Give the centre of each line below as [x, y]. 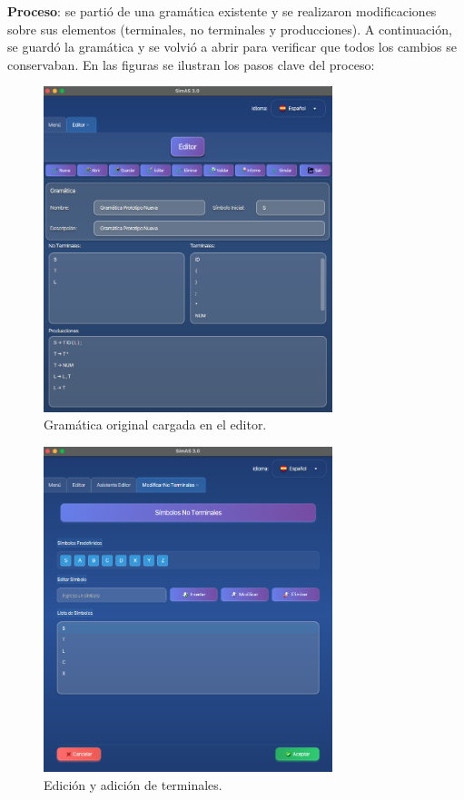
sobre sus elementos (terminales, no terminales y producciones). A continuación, [230, 29]
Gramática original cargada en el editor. [155, 425]
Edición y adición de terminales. [133, 784]
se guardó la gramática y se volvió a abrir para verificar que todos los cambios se [232, 47]
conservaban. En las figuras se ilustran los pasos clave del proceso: [191, 64]
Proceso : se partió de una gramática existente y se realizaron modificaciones [222, 11]
